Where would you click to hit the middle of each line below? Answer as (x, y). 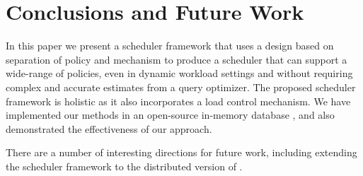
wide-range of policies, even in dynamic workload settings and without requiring (179, 73)
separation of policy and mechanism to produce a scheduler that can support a (177, 59)
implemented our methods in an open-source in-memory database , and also (170, 115)
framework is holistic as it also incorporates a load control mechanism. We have (178, 101)
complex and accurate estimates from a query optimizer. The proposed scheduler (181, 87)
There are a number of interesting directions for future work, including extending (181, 152)
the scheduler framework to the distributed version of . (124, 166)
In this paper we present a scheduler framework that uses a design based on (170, 46)
